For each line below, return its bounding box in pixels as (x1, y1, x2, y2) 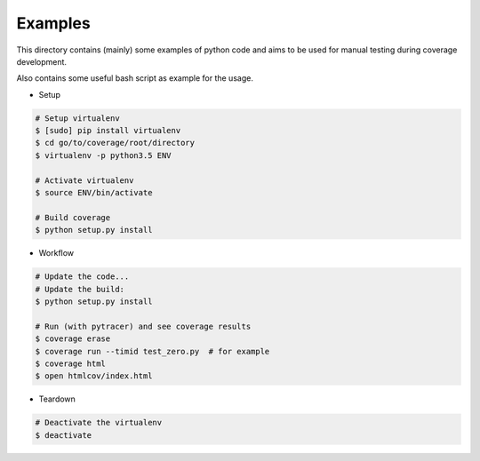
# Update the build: (35, 284, 124, 294)
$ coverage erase (35, 334, 111, 344)
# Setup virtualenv (35, 113, 120, 123)
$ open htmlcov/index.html (35, 371, 153, 381)
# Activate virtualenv (35, 175, 134, 186)
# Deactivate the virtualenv (35, 417, 163, 428)
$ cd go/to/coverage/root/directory (35, 138, 196, 148)
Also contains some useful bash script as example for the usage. (16, 73, 253, 83)
